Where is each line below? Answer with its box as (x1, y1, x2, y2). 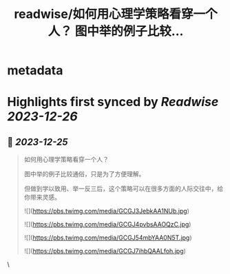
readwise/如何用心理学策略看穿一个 (13, 6, 218, 22)
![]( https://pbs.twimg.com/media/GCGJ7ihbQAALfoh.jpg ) (23, 247, 186, 255)
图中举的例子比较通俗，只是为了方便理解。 (23, 170, 145, 178)
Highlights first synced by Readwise (7, 94, 219, 110)
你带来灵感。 (23, 193, 61, 202)
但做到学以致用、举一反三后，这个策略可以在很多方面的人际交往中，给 (23, 185, 224, 193)
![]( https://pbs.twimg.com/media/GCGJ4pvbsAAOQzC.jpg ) (23, 220, 191, 229)
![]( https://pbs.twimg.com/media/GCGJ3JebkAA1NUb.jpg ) (23, 207, 189, 215)
